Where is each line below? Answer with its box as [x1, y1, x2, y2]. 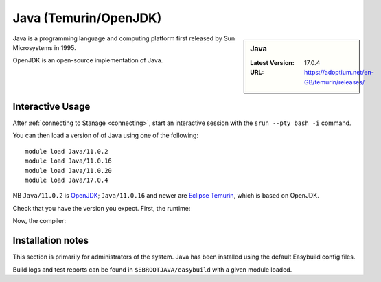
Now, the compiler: [12, 217, 67, 225]
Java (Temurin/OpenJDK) [12, 10, 162, 25]
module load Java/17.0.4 [25, 176, 108, 185]
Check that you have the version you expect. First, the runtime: [12, 204, 191, 212]
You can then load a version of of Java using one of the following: [12, 131, 199, 140]
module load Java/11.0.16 [25, 157, 113, 165]
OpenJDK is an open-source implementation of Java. [12, 56, 163, 64]
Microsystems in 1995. [12, 43, 76, 51]
